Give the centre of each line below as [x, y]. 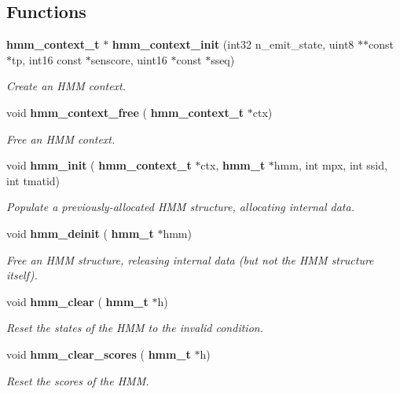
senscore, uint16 [129, 59]
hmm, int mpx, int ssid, [330, 165]
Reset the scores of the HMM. [78, 380]
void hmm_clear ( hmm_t [77, 301]
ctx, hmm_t [233, 165]
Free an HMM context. [61, 139]
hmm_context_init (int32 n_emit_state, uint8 [233, 44]
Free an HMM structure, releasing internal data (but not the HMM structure [190, 259]
